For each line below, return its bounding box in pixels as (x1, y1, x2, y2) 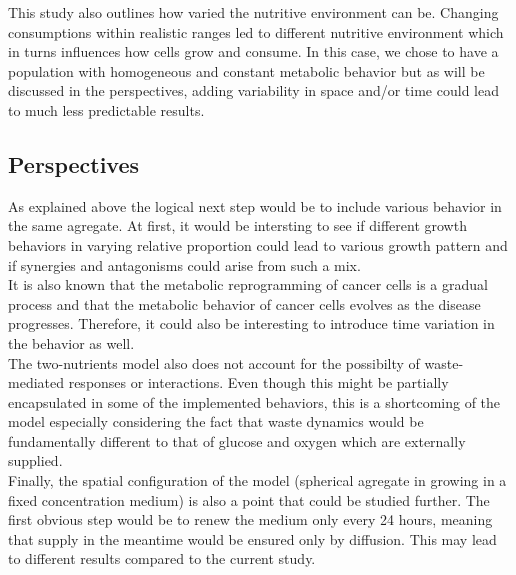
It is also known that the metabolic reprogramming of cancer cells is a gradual (8, 274, 488, 295)
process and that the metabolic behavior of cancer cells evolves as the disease (8, 293, 481, 314)
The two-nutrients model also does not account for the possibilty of (8, 352, 420, 373)
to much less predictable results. (8, 99, 205, 120)
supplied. (8, 450, 63, 471)
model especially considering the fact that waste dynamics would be (8, 411, 424, 432)
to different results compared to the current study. (8, 548, 316, 569)
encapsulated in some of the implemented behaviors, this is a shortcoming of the (8, 391, 501, 412)
